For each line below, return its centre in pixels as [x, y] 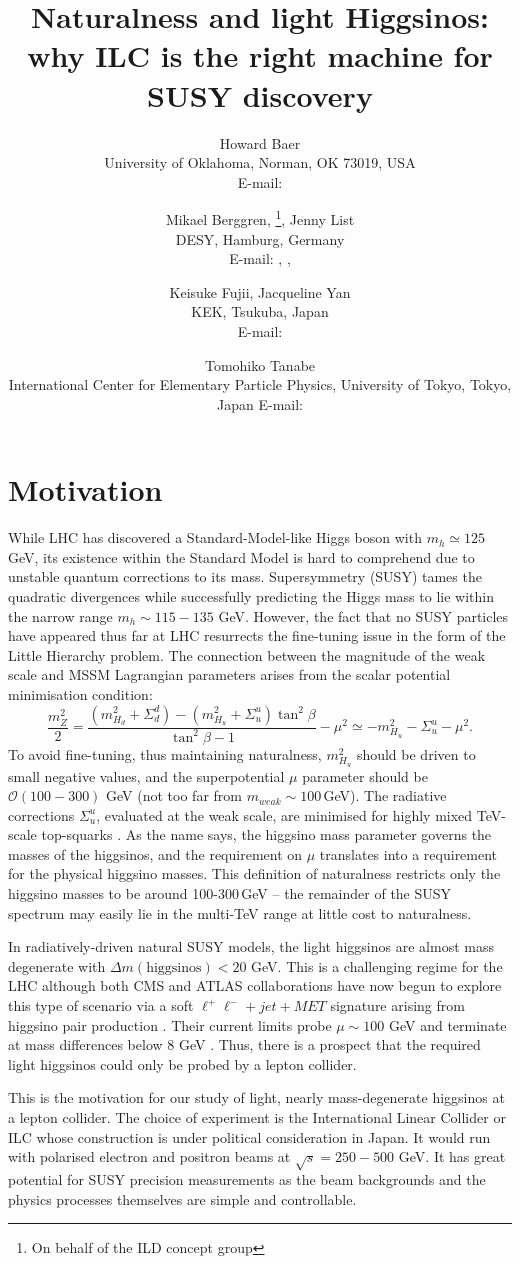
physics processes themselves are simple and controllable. [182, 1198]
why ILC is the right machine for [260, 55]
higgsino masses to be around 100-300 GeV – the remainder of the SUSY [230, 893]
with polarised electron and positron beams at [149, 1156]
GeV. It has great [452, 1156]
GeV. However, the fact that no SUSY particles [363, 615]
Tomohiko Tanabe [260, 364]
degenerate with [57, 965]
